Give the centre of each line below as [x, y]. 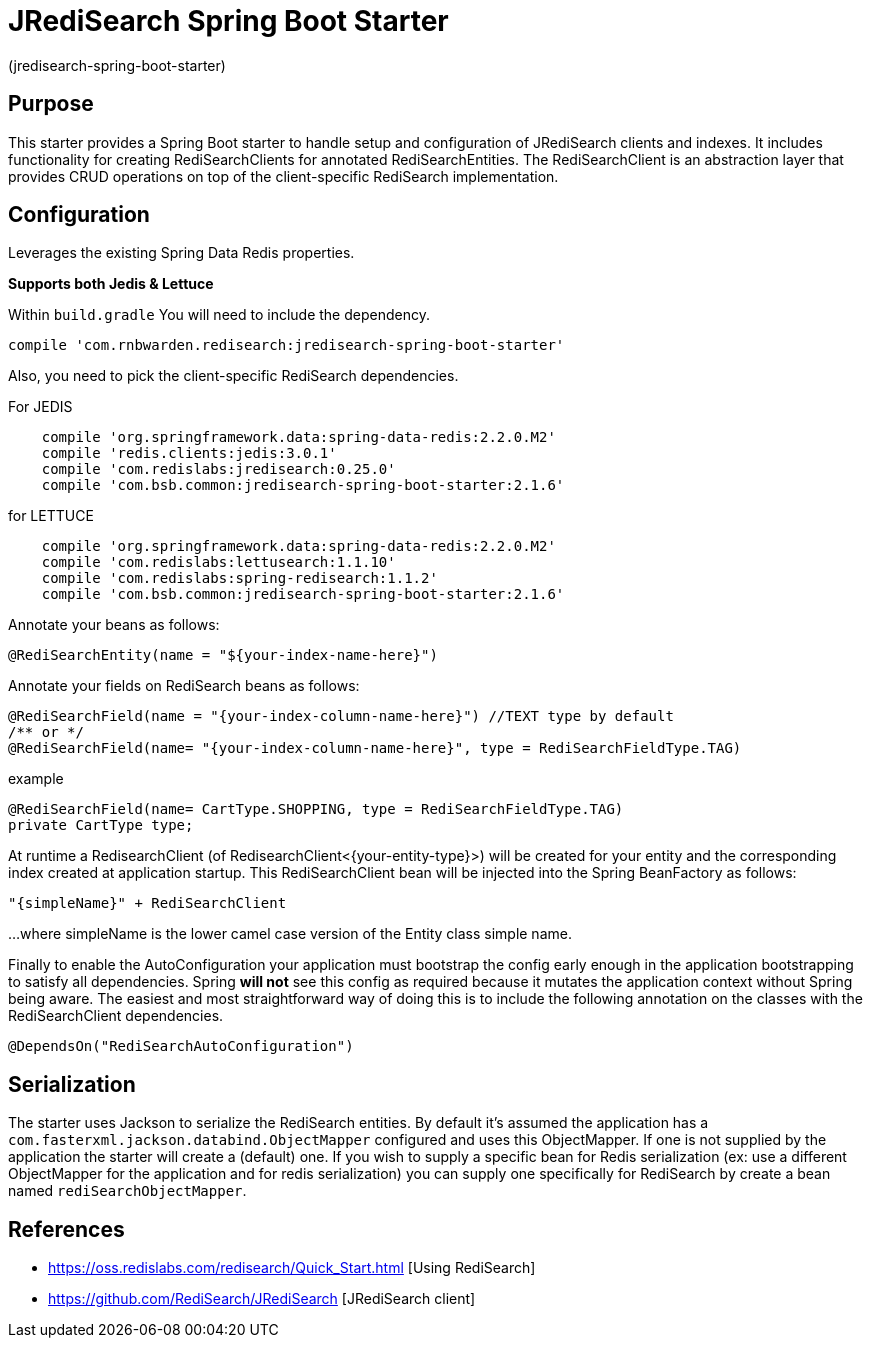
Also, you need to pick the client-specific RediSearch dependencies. [233, 376]
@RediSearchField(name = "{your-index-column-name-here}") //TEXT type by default [341, 716]
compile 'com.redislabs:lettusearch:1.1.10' [218, 562]
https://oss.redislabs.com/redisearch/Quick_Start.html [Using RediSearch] [292, 1268]
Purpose [51, 104]
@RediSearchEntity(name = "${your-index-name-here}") [223, 655]
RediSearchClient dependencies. [116, 1016]
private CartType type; [101, 825]
